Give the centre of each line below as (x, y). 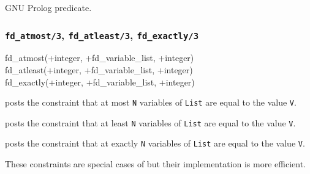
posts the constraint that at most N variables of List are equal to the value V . (151, 102)
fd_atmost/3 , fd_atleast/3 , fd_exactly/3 (102, 34)
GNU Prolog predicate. (48, 7)
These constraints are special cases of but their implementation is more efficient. (156, 164)
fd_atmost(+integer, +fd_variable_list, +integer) (100, 58)
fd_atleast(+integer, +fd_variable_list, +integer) (99, 69)
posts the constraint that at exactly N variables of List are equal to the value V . (155, 143)
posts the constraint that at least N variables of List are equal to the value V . (150, 122)
